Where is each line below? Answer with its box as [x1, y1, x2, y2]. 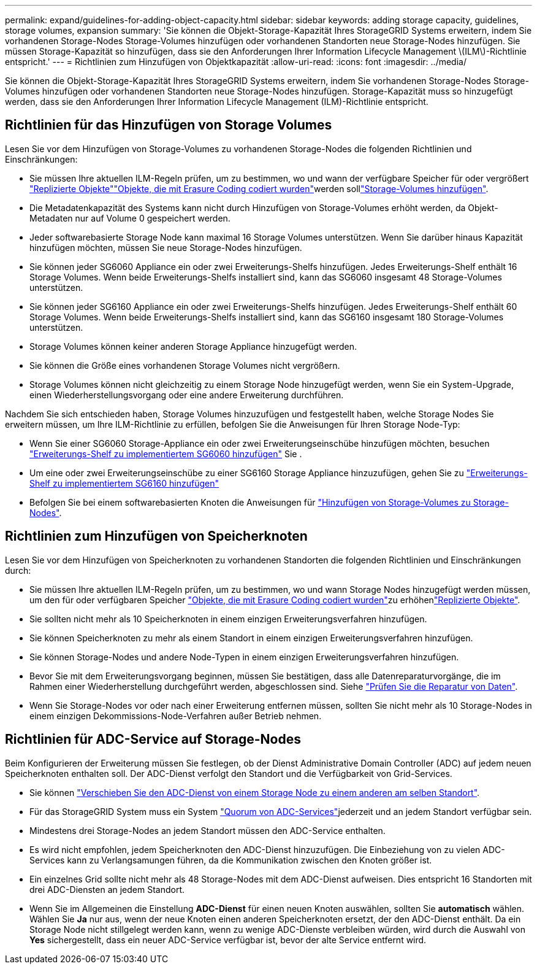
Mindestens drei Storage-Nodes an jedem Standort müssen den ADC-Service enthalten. [29, 825, 386, 836]
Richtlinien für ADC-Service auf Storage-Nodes [5, 732, 301, 747]
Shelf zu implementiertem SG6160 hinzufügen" [29, 477, 219, 488]
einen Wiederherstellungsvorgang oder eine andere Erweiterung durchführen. [29, 389, 344, 400]
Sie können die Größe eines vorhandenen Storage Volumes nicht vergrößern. [29, 360, 340, 371]
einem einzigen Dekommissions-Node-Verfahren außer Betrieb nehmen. [29, 710, 322, 721]
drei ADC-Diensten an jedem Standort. [29, 884, 185, 895]
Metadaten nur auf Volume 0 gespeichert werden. [29, 212, 230, 223]
